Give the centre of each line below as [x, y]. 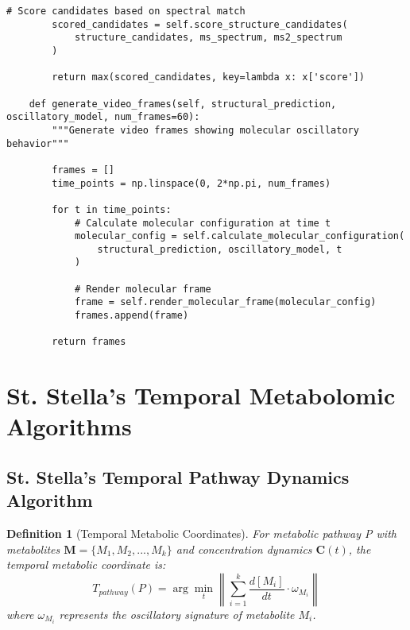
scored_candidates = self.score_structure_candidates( [200, 24]
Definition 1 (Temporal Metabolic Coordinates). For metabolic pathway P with [201, 533]
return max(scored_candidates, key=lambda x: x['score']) [209, 77]
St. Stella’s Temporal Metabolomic [201, 395]
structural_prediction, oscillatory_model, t [220, 249]
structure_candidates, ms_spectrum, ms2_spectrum [208, 38]
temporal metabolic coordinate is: [86, 564]
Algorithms [69, 426]
